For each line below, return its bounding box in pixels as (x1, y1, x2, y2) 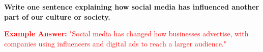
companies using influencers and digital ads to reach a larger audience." (4, 38, 226, 48)
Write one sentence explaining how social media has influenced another (4, 2, 259, 12)
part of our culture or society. (4, 11, 110, 22)
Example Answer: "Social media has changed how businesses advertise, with (4, 28, 249, 39)
